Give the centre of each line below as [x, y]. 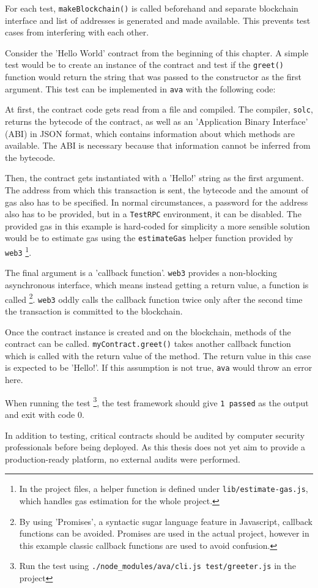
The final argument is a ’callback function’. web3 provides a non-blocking [141, 273]
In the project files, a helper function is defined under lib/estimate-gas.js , [164, 489]
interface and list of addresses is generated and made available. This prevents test [158, 20]
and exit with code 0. [45, 414]
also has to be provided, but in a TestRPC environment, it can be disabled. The [153, 214]
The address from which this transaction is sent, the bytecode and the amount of [157, 189]
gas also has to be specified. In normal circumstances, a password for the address [157, 202]
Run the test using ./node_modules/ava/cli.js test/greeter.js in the [157, 566]
